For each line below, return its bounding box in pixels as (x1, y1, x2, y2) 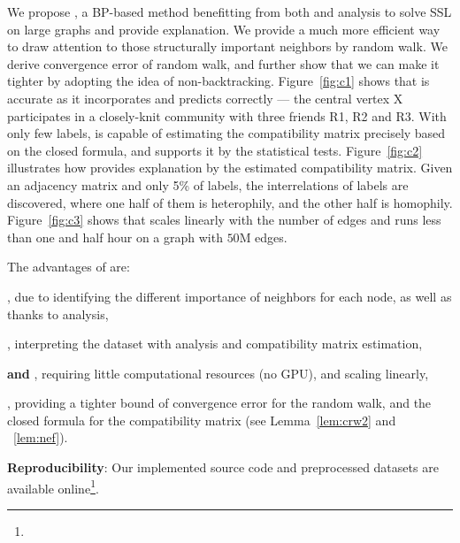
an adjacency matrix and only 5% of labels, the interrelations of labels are (7, 175, 409, 194)
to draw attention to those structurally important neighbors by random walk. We (7, 37, 448, 56)
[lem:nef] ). (13, 428, 68, 447)
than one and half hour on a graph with (7, 227, 223, 246)
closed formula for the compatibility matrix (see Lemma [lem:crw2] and (7, 410, 396, 429)
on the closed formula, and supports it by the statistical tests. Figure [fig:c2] (7, 141, 423, 159)
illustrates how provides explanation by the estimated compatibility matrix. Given (7, 158, 453, 177)
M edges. (239, 227, 287, 246)
